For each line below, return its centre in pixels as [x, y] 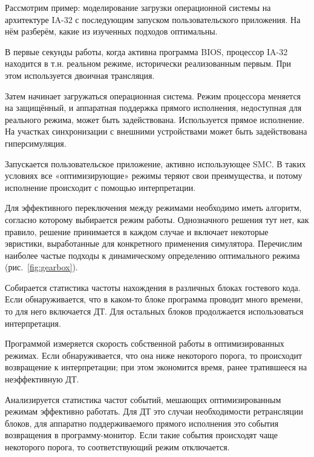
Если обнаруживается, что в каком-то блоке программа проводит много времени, [154, 299]
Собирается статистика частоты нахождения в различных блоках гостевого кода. [153, 287]
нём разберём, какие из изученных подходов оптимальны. [111, 31]
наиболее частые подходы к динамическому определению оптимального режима [152, 255]
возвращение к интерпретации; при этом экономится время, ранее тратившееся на [156, 367]
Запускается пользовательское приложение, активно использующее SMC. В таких [155, 163]
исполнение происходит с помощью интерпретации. [100, 187]
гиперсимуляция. [36, 143]
